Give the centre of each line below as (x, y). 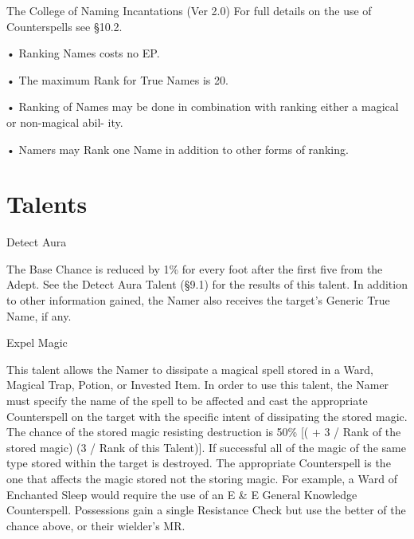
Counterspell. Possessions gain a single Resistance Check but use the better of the (206, 510)
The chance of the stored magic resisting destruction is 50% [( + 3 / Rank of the (204, 432)
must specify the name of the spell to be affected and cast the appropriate (187, 401)
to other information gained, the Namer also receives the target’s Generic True (198, 300)
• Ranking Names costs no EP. (83, 53)
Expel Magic (37, 342)
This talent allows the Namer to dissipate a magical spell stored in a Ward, (190, 369)
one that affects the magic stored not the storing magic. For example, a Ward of (202, 478)
